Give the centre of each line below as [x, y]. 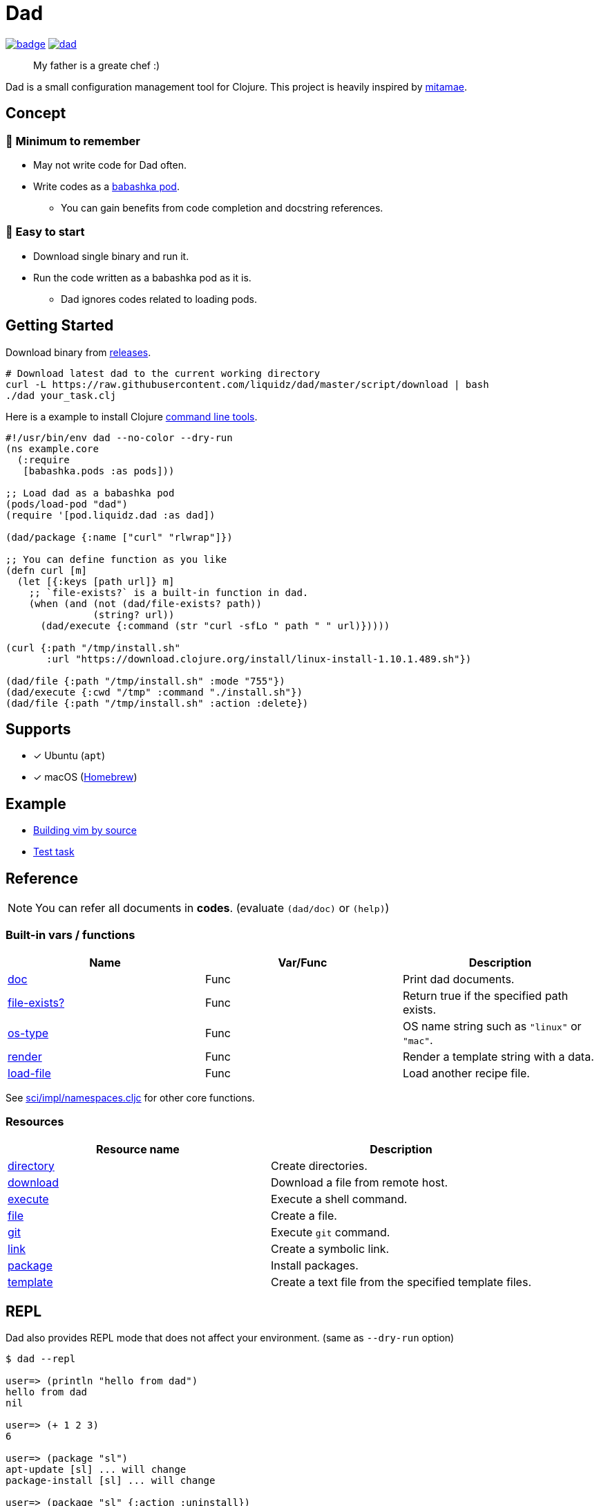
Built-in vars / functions [70, 935]
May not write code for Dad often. [110, 165]
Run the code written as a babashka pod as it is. [142, 277]
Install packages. [315, 1265]
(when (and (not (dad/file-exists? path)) [145, 603]
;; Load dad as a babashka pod [90, 493]
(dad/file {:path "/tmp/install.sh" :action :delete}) [157, 703]
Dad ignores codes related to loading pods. [159, 299]
